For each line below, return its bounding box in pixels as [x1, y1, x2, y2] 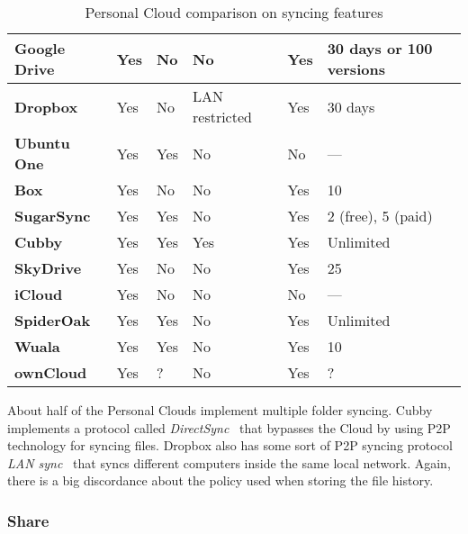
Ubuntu [14, 132, 70, 153]
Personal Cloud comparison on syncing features [85, 2, 383, 23]
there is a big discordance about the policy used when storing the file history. [7, 471, 434, 490]
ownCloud [14, 362, 87, 383]
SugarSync [14, 205, 91, 226]
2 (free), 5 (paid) [327, 205, 433, 226]
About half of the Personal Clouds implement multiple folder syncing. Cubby [7, 401, 433, 419]
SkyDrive [14, 258, 82, 278]
